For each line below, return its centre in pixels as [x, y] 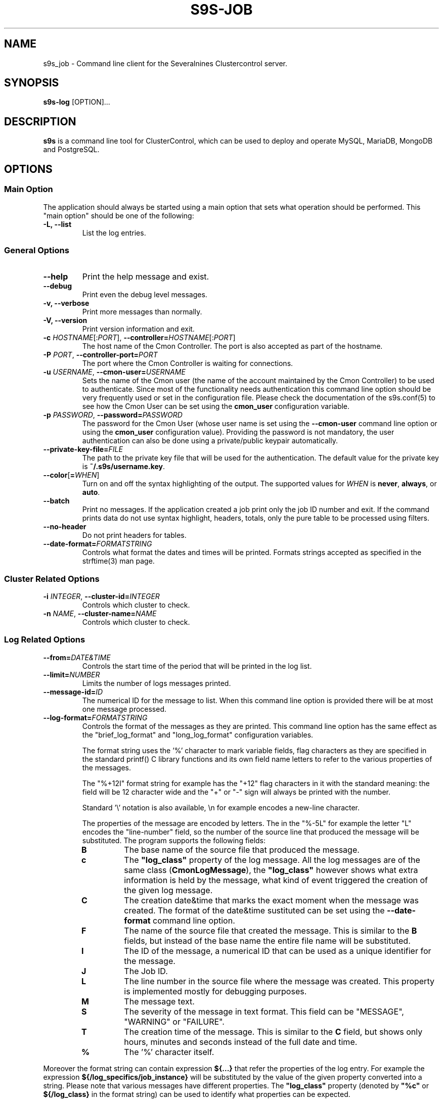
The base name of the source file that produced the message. [242, 850]
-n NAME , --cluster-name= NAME [100, 613]
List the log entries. [114, 233]
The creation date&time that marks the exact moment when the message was [271, 900]
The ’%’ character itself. [169, 1052]
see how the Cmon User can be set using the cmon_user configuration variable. [216, 406]
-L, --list [57, 224]
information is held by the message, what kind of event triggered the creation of [276, 880]
